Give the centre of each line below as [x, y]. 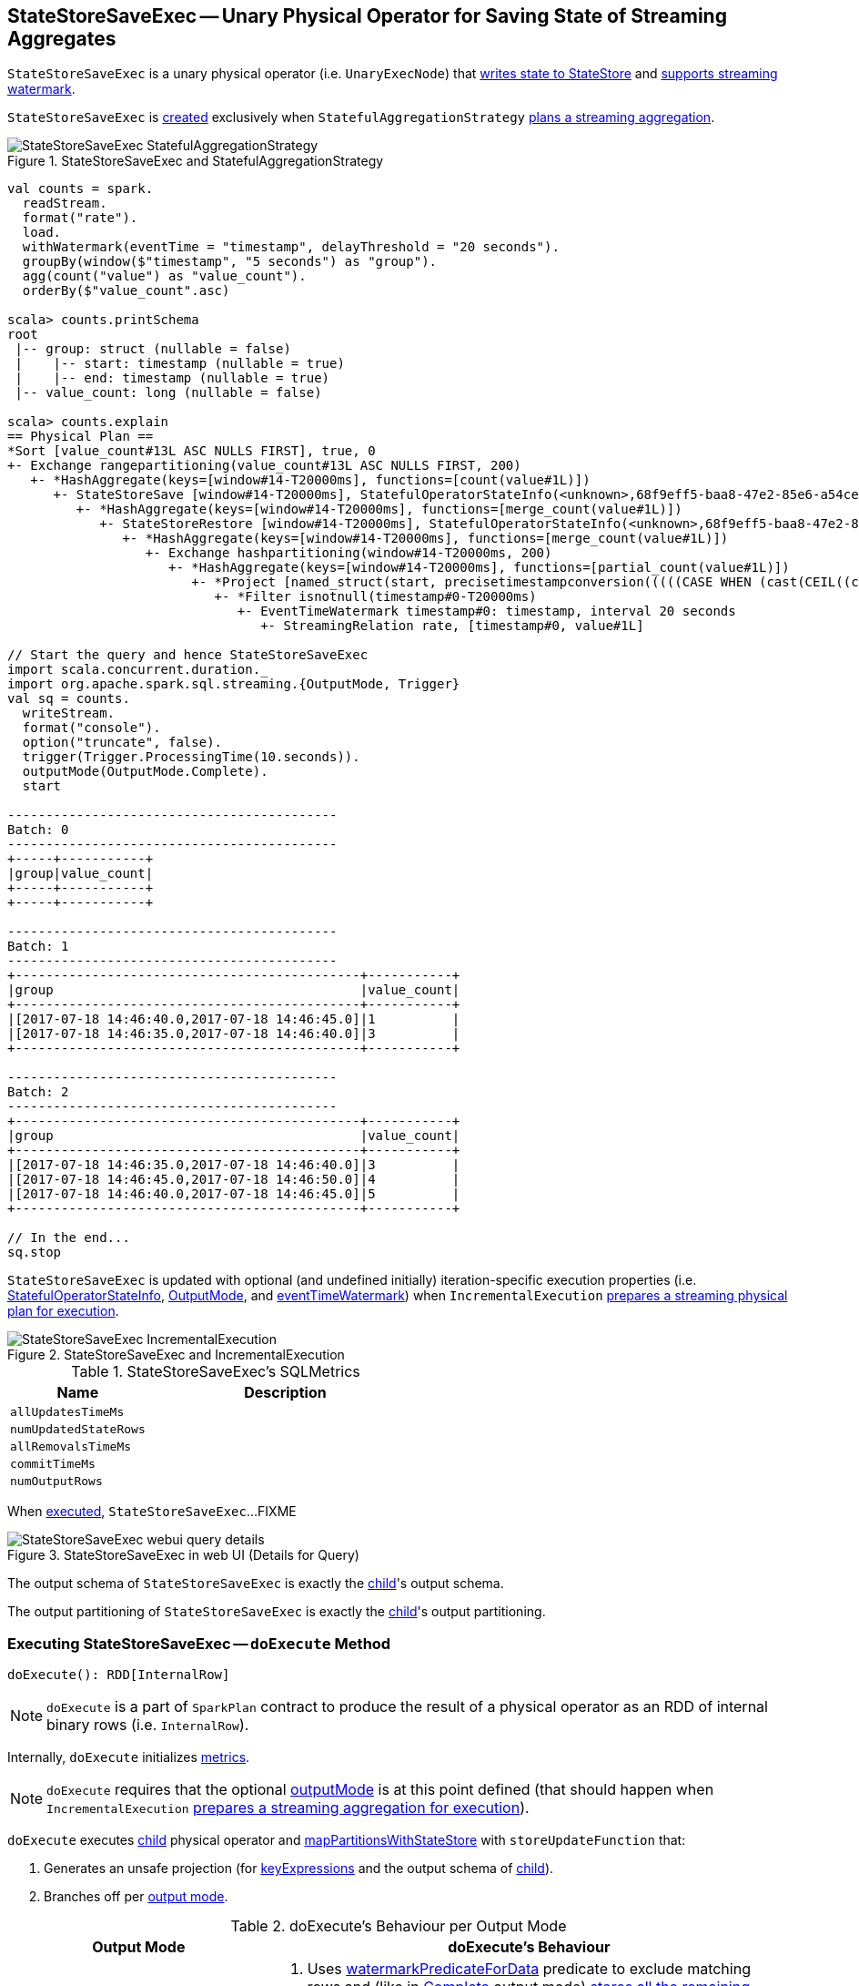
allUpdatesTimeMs [67, 1412]
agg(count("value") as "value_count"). [164, 276]
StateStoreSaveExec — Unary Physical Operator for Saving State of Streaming [367, 16]
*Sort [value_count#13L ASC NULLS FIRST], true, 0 [192, 451]
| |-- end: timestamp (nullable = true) [172, 378]
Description [285, 1393]
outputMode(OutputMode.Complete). [145, 772]
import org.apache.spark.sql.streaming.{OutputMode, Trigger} [234, 684]
